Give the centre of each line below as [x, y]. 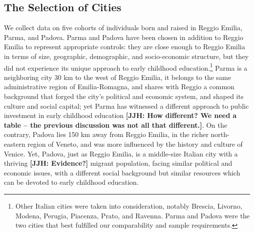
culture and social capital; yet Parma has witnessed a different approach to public [127, 106]
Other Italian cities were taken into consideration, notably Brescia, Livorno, [129, 205]
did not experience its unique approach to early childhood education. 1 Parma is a [126, 67]
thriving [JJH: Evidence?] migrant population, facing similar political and [118, 163]
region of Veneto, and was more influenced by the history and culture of [135, 144]
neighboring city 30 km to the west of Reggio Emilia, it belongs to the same [117, 77]
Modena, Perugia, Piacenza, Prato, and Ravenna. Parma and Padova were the [133, 215]
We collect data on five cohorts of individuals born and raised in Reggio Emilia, [123, 28]
